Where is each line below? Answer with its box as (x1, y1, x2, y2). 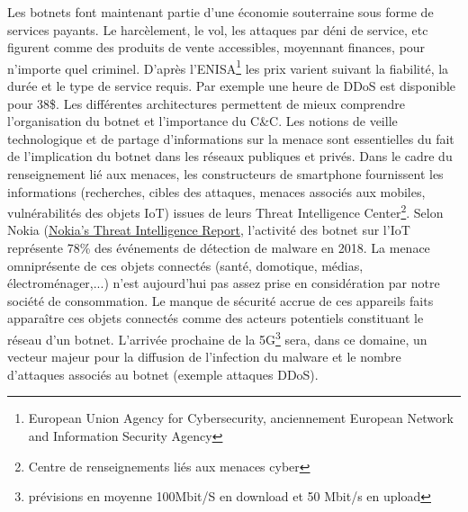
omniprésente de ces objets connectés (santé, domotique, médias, (7, 256, 364, 274)
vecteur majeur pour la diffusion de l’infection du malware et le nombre (7, 347, 401, 366)
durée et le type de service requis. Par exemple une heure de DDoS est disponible (7, 76, 456, 95)
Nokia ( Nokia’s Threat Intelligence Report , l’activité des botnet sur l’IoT (7, 220, 410, 239)
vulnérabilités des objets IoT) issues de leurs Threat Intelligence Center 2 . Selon (7, 201, 444, 221)
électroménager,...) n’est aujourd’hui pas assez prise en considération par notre (7, 274, 440, 292)
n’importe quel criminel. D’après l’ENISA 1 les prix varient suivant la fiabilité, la (7, 56, 449, 77)
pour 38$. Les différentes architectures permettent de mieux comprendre (7, 94, 406, 112)
